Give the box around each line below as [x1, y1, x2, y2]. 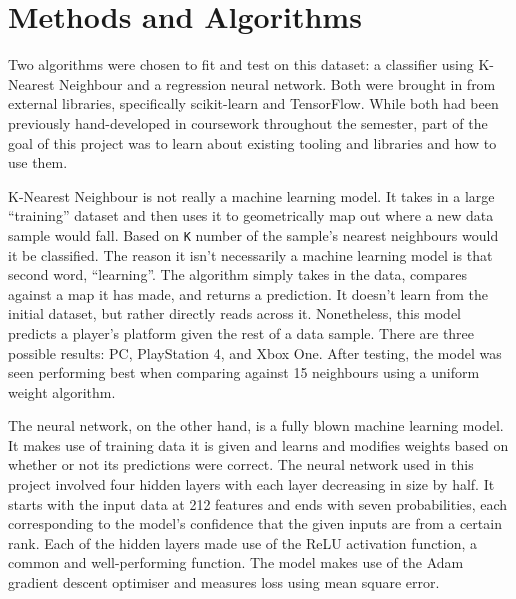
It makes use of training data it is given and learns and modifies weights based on [8, 434, 509, 455]
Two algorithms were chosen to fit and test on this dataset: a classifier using [8, 54, 474, 75]
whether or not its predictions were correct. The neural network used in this [8, 454, 474, 475]
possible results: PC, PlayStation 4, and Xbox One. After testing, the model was [8, 342, 502, 363]
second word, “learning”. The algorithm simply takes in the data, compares [8, 264, 467, 285]
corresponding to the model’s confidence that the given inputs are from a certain [8, 513, 502, 534]
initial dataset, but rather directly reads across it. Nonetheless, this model [8, 303, 462, 324]
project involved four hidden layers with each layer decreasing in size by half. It [8, 474, 495, 495]
